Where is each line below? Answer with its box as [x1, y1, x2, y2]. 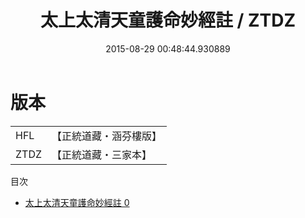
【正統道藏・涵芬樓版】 [51, 129, 163, 143]
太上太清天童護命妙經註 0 [24, 196, 130, 208]
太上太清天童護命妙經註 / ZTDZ [39, 9, 297, 32]
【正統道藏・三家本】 [51, 147, 153, 161]
